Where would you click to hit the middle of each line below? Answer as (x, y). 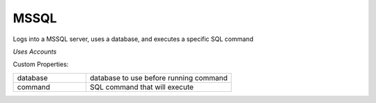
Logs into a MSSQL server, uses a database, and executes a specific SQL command (133, 39)
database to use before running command (158, 78)
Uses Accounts (35, 51)
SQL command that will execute (142, 87)
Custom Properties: (41, 64)
